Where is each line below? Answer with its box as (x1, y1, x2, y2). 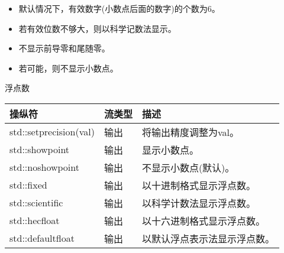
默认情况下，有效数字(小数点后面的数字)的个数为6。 (18, 2, 220, 14)
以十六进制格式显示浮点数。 (141, 213, 265, 228)
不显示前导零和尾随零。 (18, 42, 110, 54)
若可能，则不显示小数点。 (18, 61, 118, 74)
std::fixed (9, 178, 47, 192)
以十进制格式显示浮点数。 (141, 178, 256, 192)
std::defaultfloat (9, 231, 75, 245)
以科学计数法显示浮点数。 (141, 196, 256, 210)
